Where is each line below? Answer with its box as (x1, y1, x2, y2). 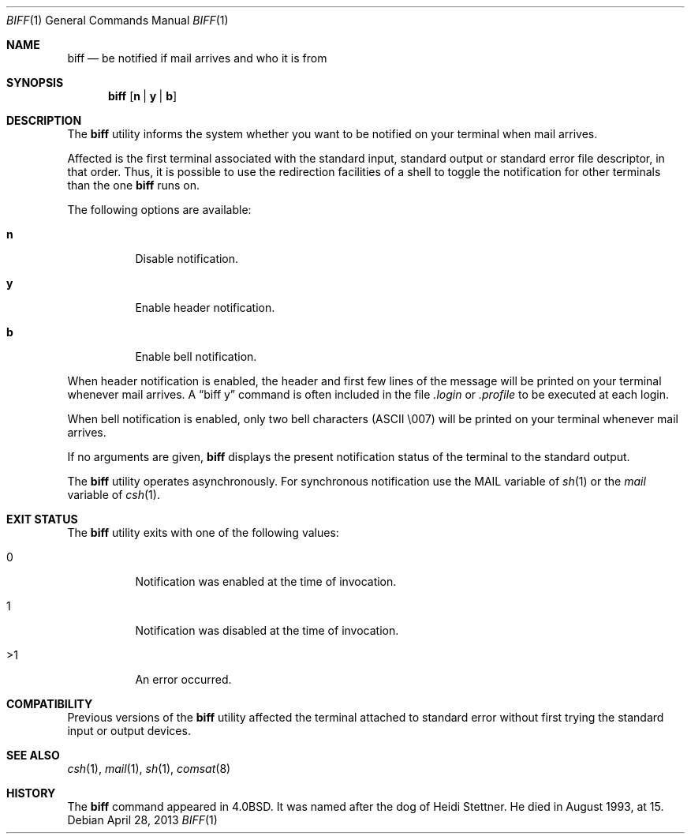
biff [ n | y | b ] (108, 89, 177, 103)
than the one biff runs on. (67, 178, 200, 192)
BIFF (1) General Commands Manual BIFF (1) (6, 13, 229, 27)
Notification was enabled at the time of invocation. (135, 575, 397, 588)
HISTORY (6, 786, 56, 800)
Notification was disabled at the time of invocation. (135, 624, 399, 637)
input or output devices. (67, 724, 191, 737)
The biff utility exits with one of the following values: (67, 526, 339, 539)
